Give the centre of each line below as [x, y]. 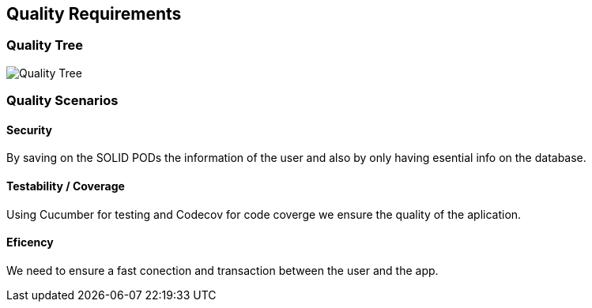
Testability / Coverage [66, 186]
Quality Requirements [94, 14]
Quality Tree [45, 45]
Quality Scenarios [62, 101]
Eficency [30, 242]
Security [29, 130]
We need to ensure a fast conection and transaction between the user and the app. [222, 270]
